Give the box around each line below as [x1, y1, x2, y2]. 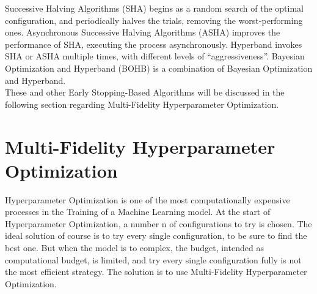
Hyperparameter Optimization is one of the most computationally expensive [5, 193, 290, 206]
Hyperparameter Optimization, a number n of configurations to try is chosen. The [5, 217, 312, 230]
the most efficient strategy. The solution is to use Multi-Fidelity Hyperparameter [5, 265, 307, 278]
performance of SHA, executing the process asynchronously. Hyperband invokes [5, 37, 302, 50]
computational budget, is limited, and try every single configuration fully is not [5, 253, 302, 266]
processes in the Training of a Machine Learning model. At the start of [5, 205, 271, 218]
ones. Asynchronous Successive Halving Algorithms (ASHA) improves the [5, 26, 280, 39]
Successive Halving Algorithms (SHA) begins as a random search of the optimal [5, 2, 304, 14]
